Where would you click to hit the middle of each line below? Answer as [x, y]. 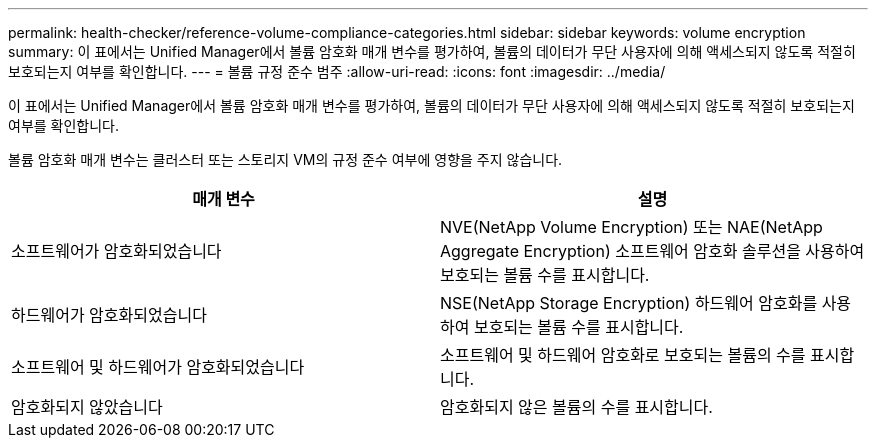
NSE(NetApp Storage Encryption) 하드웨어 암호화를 [629, 303]
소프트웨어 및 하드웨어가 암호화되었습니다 [158, 367]
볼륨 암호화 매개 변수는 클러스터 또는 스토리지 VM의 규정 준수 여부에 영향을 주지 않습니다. [285, 159]
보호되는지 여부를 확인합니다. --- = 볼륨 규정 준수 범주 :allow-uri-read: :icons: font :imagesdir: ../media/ [337, 71]
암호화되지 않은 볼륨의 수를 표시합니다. [576, 407]
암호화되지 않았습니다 [87, 407]
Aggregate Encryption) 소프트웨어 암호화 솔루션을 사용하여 [652, 251]
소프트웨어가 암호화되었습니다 [116, 251]
